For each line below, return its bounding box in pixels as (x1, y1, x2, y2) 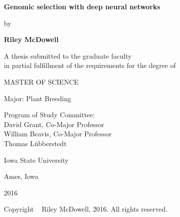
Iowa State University (4, 154, 69, 165)
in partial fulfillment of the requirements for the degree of (4, 60, 176, 70)
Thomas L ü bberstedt (4, 138, 67, 148)
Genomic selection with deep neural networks (4, 1, 160, 11)
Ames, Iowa (4, 171, 39, 181)
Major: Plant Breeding (4, 93, 71, 103)
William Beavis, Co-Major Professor (4, 129, 112, 139)
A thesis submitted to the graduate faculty (4, 50, 132, 61)
